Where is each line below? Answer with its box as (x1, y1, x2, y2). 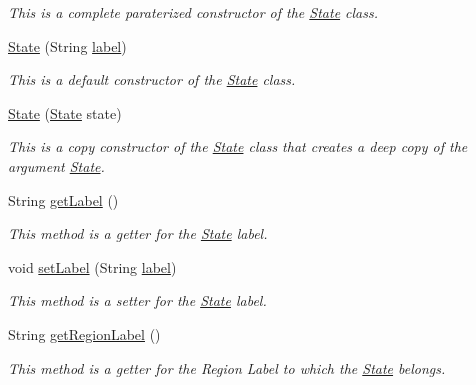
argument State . (8, 155, 105, 176)
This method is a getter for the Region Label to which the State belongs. (8, 357, 446, 378)
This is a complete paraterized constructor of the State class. (8, 2, 379, 22)
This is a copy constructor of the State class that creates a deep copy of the (8, 136, 468, 157)
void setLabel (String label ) (8, 256, 177, 277)
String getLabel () (8, 189, 119, 210)
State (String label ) (8, 35, 127, 56)
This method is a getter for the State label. (8, 223, 268, 244)
